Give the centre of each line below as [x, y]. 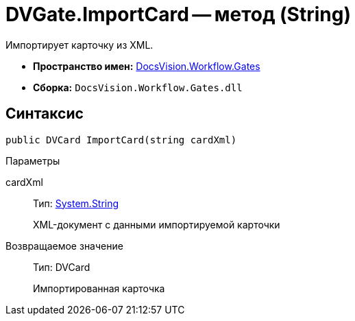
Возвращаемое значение [64, 246]
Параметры [33, 160]
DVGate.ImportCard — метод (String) [178, 14]
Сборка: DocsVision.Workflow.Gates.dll [138, 87]
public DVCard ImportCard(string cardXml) [121, 140]
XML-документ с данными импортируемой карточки [157, 224]
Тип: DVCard [62, 267]
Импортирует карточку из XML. [79, 45]
